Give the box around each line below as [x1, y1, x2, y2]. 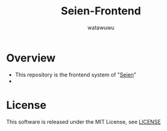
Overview [6, 51, 56, 65]
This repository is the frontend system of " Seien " [14, 71, 136, 78]
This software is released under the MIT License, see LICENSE [6, 118, 161, 125]
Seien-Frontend [61, 4, 141, 18]
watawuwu [87, 24, 115, 31]
